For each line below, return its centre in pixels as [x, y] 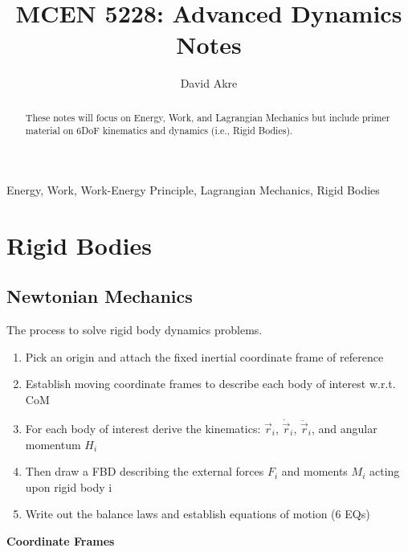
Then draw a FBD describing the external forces [145, 471]
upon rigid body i [69, 487]
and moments [314, 471]
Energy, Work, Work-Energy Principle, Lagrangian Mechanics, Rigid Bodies [193, 190]
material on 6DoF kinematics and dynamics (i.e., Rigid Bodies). [159, 131]
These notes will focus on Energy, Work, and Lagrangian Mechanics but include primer [208, 117]
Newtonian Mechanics [100, 296]
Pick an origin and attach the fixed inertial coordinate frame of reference [204, 356]
